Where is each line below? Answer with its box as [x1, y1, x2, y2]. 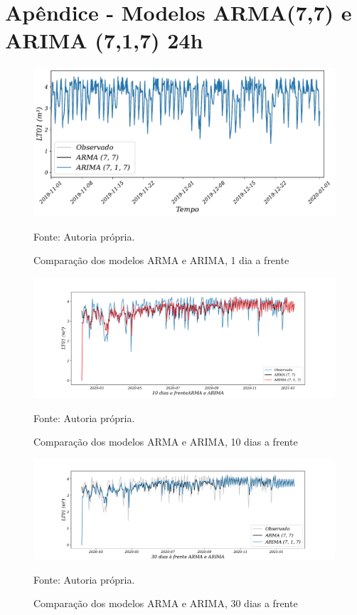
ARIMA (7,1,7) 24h [5, 26, 203, 55]
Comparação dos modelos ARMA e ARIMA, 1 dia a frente [33, 253, 289, 268]
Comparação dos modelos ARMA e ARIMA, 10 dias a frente [33, 434, 298, 449]
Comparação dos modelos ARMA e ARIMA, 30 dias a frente [33, 596, 298, 611]
